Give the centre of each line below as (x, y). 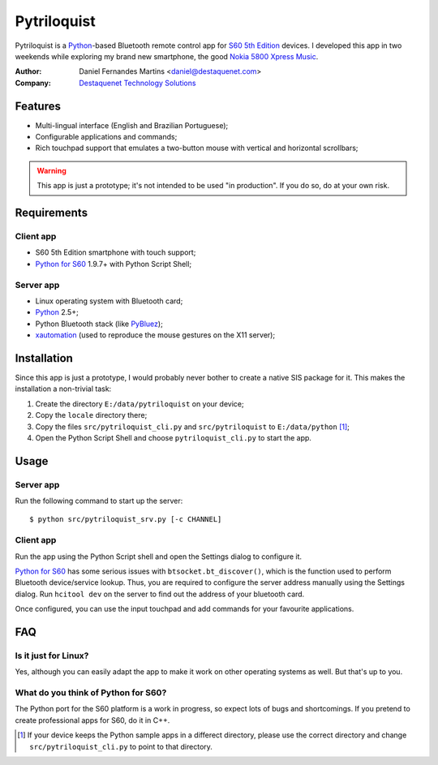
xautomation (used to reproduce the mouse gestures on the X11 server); (155, 335)
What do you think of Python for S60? (91, 693)
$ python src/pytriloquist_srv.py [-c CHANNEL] (126, 520)
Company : (33, 83)
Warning (52, 170)
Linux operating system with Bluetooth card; (109, 301)
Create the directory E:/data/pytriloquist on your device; (140, 404)
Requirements (52, 213)
